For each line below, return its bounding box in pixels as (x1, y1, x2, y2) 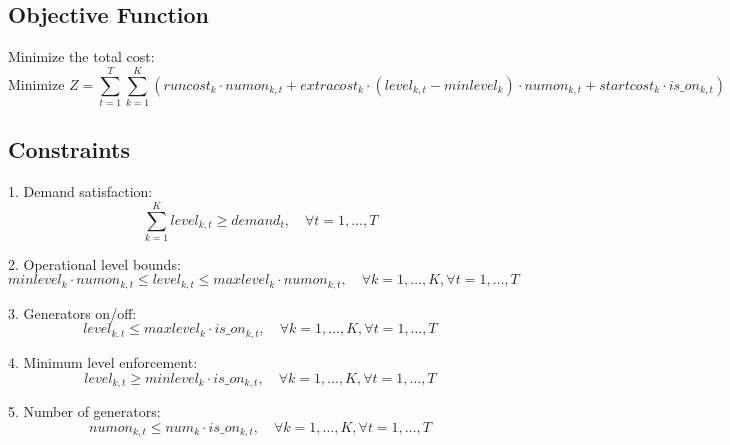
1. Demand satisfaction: (8, 181, 153, 202)
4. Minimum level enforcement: (8, 351, 198, 372)
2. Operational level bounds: (8, 253, 181, 274)
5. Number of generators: (8, 400, 161, 421)
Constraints (8, 134, 130, 165)
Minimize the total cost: (8, 46, 155, 67)
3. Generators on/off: (8, 302, 137, 323)
